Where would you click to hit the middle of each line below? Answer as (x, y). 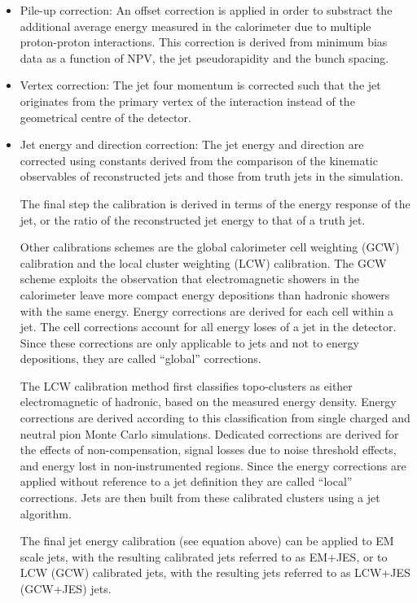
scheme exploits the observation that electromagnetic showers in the (189, 279)
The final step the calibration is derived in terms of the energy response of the (215, 203)
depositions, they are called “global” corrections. (140, 358)
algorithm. (46, 513)
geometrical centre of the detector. (105, 117)
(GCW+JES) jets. (66, 588)
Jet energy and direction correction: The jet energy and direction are (192, 144)
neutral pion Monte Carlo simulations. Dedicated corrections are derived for (209, 433)
